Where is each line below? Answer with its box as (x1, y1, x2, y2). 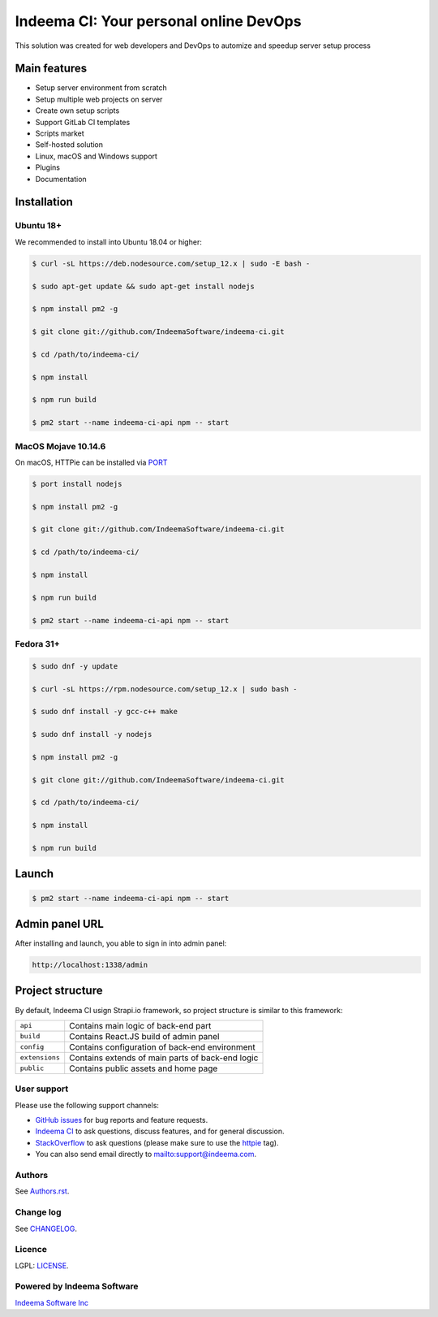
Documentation (35, 174, 87, 184)
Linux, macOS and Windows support (35, 151, 158, 161)
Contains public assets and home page (69, 1063, 218, 1074)
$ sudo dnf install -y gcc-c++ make (32, 707, 178, 717)
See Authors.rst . (15, 1186, 70, 1196)
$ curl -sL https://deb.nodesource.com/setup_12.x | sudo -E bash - (32, 258, 311, 268)
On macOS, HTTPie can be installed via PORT (15, 457, 168, 467)
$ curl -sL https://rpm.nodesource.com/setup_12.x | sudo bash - (32, 684, 298, 694)
